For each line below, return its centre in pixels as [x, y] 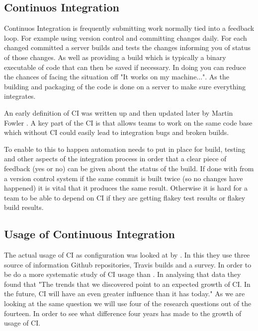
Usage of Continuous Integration [89, 234]
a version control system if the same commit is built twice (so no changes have [124, 178]
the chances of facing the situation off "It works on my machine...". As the [117, 77]
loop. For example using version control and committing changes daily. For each [126, 37]
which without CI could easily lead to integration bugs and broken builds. [117, 132]
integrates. [20, 96]
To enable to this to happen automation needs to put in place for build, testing [125, 149]
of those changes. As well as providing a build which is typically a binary [115, 57]
